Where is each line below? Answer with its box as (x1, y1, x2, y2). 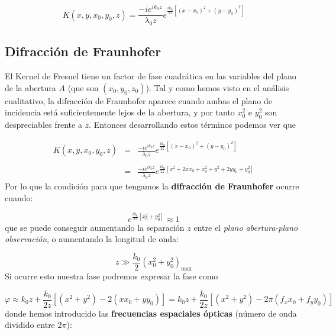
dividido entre (5, 318, 55, 331)
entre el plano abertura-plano (193, 221, 298, 233)
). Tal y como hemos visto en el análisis (146, 81, 289, 94)
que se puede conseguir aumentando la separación (5, 221, 185, 233)
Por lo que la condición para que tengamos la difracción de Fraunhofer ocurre (5, 180, 299, 192)
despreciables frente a (5, 118, 82, 131)
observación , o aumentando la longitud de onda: (5, 233, 179, 245)
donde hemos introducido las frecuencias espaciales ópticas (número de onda (5, 307, 297, 319)
